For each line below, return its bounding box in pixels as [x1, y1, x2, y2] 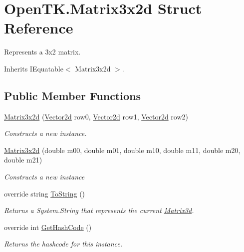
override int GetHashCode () [4, 221, 92, 232]
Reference [4, 17, 73, 38]
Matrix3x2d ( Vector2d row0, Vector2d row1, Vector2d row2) [4, 111, 188, 121]
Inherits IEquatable [4, 63, 63, 73]
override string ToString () [4, 188, 85, 198]
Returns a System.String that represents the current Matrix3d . [4, 205, 194, 215]
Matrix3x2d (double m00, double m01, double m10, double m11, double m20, [4, 144, 241, 155]
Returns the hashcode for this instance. [4, 238, 123, 249]
